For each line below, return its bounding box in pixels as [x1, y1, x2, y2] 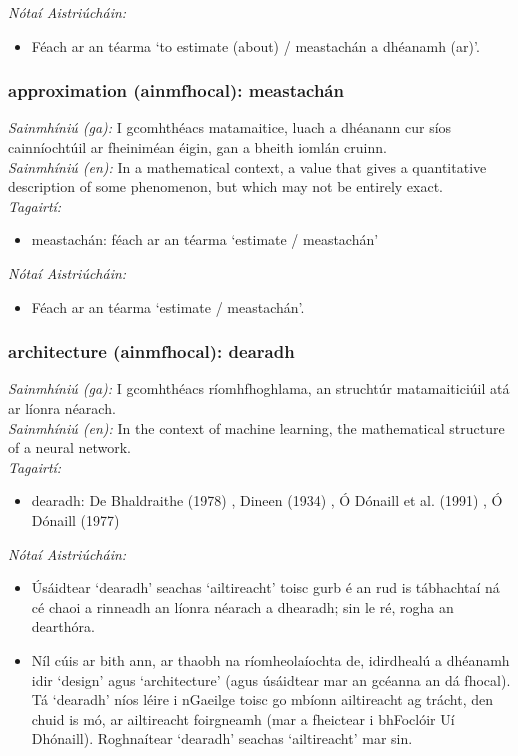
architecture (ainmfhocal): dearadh [8, 339, 295, 364]
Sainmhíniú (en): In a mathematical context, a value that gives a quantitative [8, 156, 487, 177]
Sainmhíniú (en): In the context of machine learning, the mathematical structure [8, 417, 505, 438]
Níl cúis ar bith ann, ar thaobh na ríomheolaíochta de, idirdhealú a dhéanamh [31, 649, 510, 670]
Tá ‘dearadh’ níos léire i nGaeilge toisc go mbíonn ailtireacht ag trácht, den [31, 689, 494, 710]
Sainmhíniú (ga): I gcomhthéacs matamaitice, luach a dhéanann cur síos [8, 117, 452, 138]
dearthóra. [31, 616, 95, 637]
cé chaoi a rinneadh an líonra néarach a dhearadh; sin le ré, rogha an [31, 596, 454, 617]
